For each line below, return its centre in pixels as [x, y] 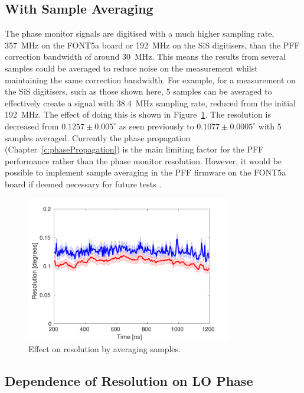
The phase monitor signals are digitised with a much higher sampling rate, [140, 33]
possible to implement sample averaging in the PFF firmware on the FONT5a [146, 172]
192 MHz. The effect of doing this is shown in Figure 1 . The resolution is [138, 114]
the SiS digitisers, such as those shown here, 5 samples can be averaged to [138, 91]
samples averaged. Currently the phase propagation [98, 137]
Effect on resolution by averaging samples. [104, 349]
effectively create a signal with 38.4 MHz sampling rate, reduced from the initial [151, 103]
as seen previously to [156, 126]
